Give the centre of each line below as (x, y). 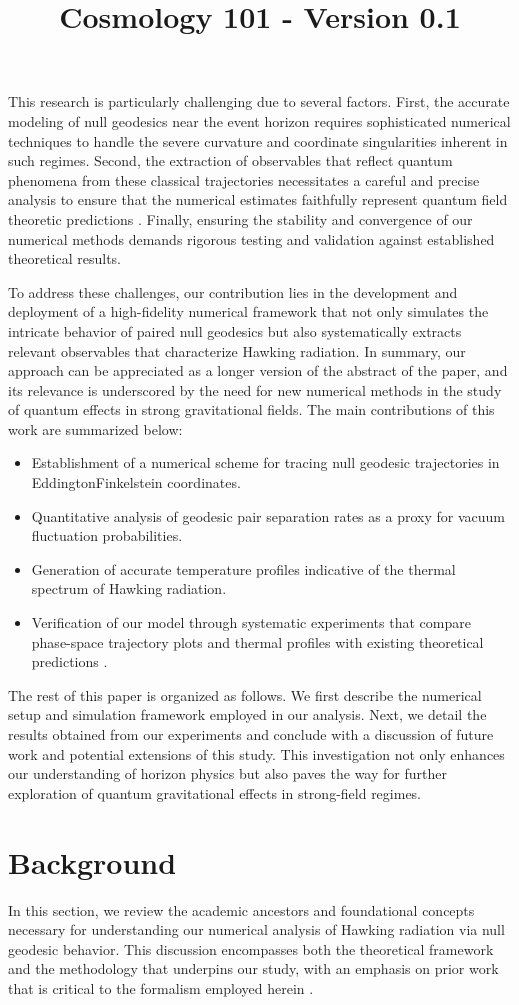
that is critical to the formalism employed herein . (161, 987)
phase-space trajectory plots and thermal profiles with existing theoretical (257, 641)
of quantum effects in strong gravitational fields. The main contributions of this (251, 409)
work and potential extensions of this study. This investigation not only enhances (256, 753)
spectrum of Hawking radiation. (129, 588)
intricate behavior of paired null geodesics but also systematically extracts (235, 330)
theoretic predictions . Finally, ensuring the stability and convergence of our (240, 218)
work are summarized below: (95, 428)
